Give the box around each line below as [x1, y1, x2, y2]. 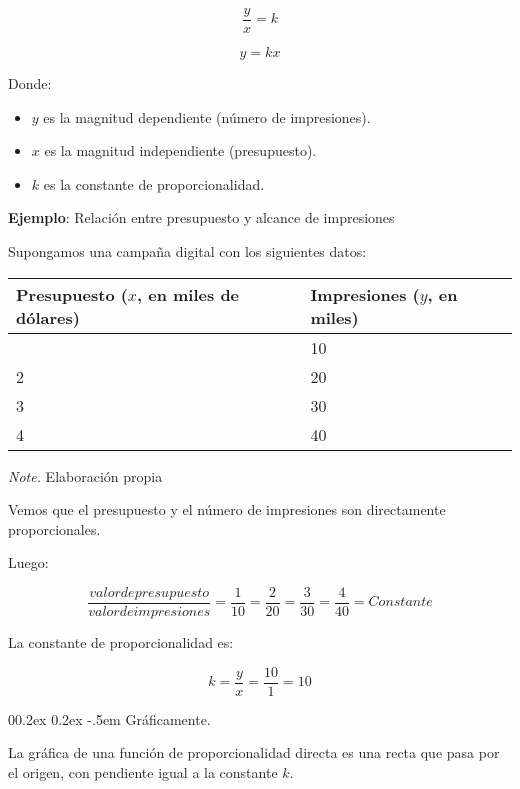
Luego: [8, 552, 49, 573]
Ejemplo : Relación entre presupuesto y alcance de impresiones [8, 207, 395, 228]
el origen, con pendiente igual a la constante [8, 761, 278, 782]
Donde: [8, 73, 52, 94]
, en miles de [137, 282, 240, 306]
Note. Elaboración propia [8, 465, 163, 486]
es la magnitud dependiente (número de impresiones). [43, 106, 371, 127]
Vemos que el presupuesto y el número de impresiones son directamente [8, 499, 446, 520]
